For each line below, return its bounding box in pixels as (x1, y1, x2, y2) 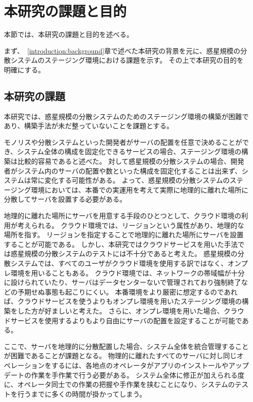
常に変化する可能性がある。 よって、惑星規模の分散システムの (31, 175, 230, 185)
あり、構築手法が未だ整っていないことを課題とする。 (4, 121, 174, 131)
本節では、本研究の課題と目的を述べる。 (4, 29, 133, 39)
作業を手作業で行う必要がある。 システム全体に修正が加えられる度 (31, 369, 245, 380)
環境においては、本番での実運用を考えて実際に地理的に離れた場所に (31, 184, 249, 194)
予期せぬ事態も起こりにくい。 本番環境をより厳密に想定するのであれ (17, 286, 237, 297)
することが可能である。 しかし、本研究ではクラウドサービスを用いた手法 (4, 239, 238, 249)
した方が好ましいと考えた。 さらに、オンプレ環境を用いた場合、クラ (17, 305, 237, 315)
